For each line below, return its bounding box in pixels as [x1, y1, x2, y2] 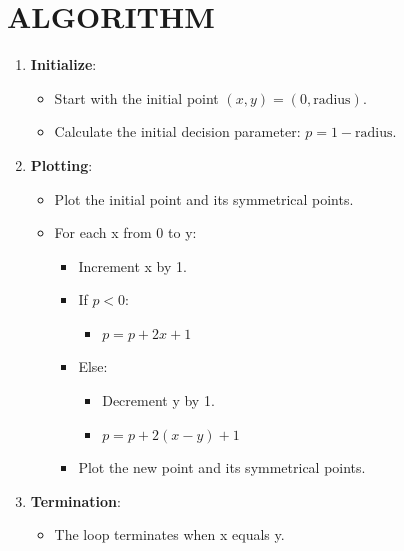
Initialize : [30, 54, 97, 75]
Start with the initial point [54, 87, 219, 108]
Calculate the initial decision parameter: [54, 121, 301, 142]
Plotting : [30, 154, 93, 175]
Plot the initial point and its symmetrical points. [54, 188, 354, 209]
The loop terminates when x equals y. [54, 524, 285, 545]
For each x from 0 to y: [54, 222, 197, 243]
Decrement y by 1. [102, 390, 215, 411]
